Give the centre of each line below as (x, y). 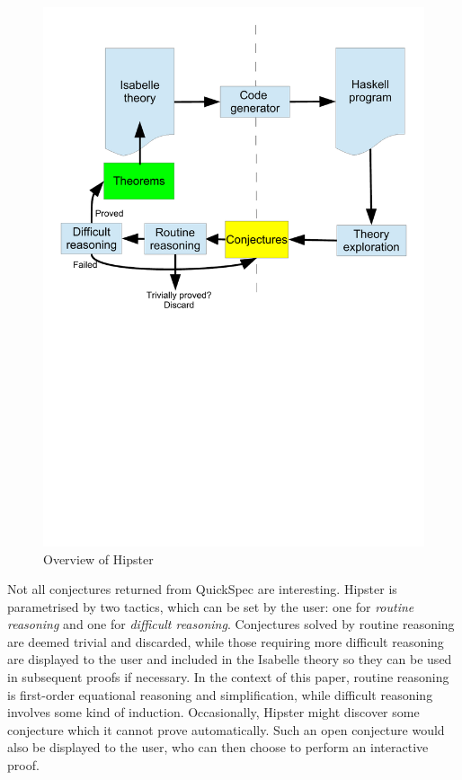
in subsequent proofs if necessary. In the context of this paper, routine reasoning (228, 677)
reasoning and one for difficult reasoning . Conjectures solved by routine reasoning (231, 624)
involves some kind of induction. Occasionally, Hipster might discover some (213, 712)
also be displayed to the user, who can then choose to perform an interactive (218, 747)
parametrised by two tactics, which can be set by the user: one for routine (211, 606)
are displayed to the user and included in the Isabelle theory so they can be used (230, 659)
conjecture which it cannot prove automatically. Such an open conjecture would (226, 729)
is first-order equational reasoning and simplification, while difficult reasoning (220, 694)
